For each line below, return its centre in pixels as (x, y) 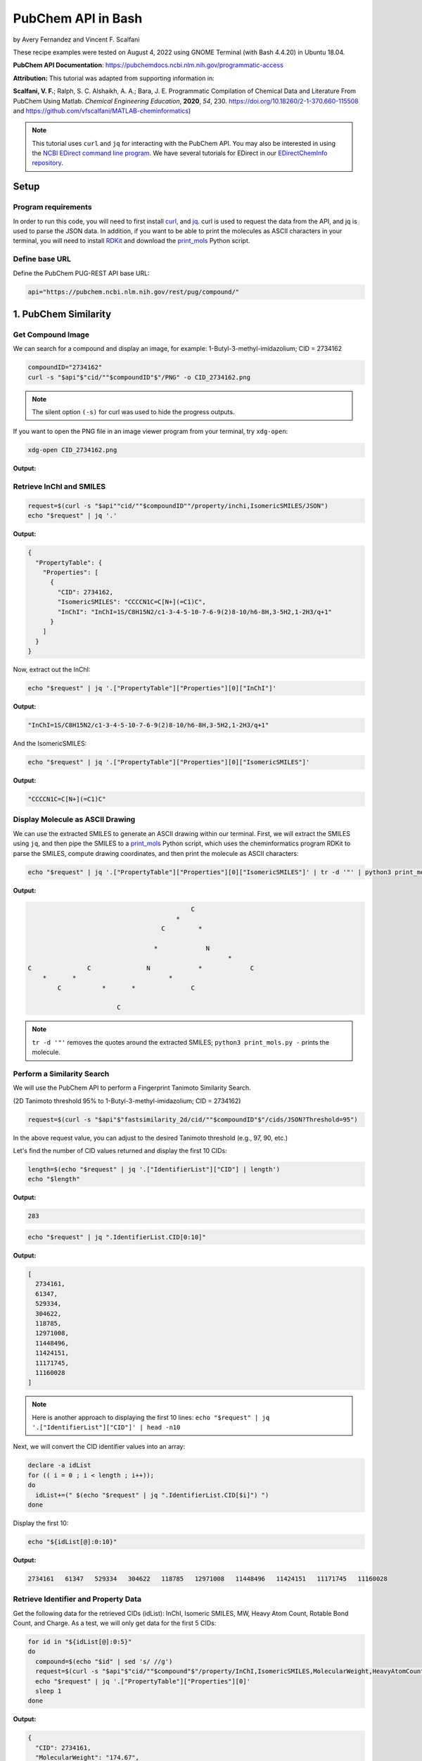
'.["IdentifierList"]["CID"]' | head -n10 (106, 1427)
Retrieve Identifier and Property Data (77, 1599)
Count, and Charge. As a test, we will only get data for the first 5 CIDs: (115, 1623)
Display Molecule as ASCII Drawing (74, 819)
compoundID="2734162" (65, 367)
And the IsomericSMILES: (50, 744)
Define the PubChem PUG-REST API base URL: (82, 273)
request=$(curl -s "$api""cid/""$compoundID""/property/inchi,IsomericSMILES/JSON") (178, 506)
